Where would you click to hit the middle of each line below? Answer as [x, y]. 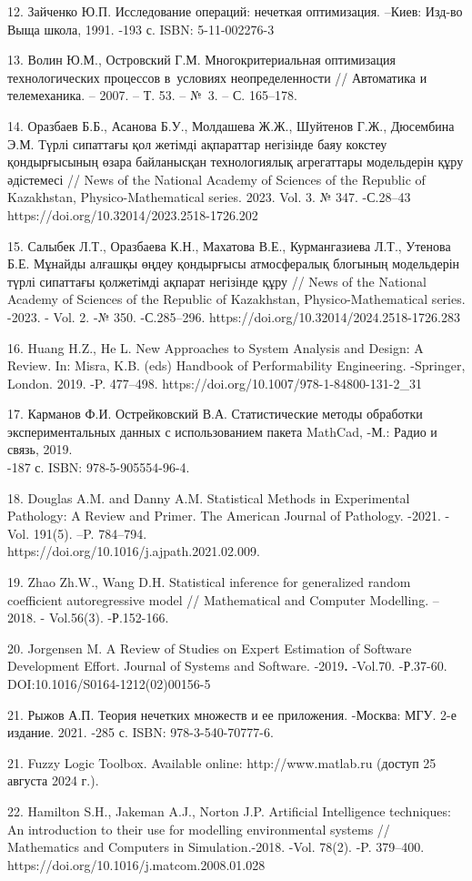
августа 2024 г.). [53, 780]
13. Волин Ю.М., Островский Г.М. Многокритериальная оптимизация [201, 60]
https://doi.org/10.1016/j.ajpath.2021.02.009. [134, 551]
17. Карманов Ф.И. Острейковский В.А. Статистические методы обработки [215, 414]
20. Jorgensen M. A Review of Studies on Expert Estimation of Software [210, 648]
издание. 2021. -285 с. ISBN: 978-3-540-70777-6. [141, 732]
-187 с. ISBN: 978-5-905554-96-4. [99, 467]
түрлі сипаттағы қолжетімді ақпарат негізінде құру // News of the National [217, 281]
